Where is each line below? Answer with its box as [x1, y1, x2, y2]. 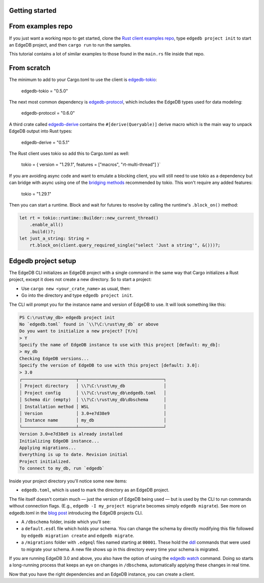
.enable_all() [29, 222, 64, 228]
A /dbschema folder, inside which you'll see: [21, 519, 111, 525]
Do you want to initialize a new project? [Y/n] [19, 329, 138, 334]
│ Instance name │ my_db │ [19, 417, 167, 423]
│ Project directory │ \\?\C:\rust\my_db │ [19, 383, 167, 389]
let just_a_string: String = [19, 236, 89, 241]
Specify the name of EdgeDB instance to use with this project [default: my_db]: [19, 342, 221, 348]
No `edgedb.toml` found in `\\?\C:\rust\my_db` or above [19, 321, 159, 327]
